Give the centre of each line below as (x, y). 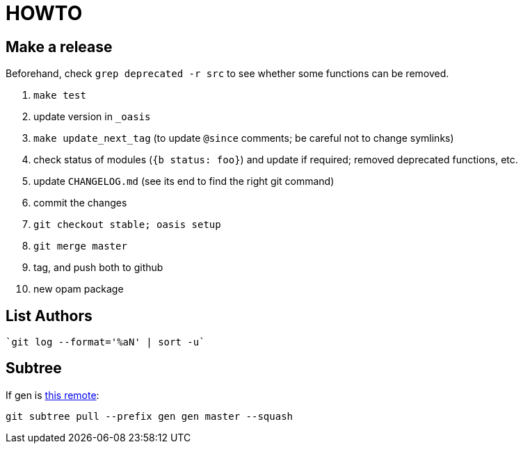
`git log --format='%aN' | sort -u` (105, 342)
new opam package (79, 289)
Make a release (59, 47)
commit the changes (80, 203)
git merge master (80, 246)
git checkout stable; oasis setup (127, 225)
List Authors (49, 316)
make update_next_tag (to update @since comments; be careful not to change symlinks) (244, 138)
